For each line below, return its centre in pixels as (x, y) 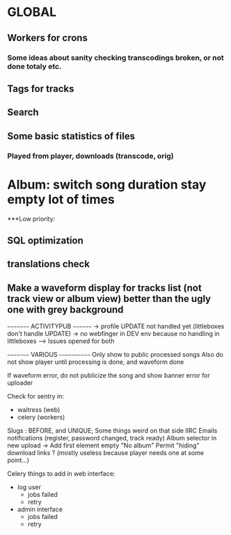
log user (29, 487)
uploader (20, 383)
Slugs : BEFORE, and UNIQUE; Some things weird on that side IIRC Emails (112, 431)
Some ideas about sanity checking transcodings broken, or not (115, 58)
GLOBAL (32, 12)
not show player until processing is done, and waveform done (96, 362)
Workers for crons (48, 38)
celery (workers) (41, 417)
